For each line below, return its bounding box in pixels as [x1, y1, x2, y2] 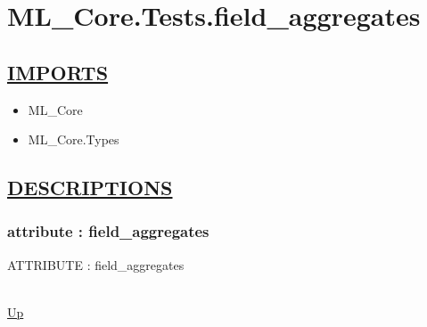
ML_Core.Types [28, 130, 119, 149]
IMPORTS [7, 58, 109, 86]
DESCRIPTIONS [7, 174, 173, 201]
